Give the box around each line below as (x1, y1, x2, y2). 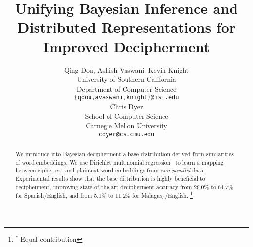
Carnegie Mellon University (86, 120, 167, 131)
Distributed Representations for (17, 17, 236, 37)
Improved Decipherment (43, 36, 210, 56)
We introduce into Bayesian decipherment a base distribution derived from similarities (15, 150, 234, 158)
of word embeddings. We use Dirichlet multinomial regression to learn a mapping (15, 158, 224, 166)
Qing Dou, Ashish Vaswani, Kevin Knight (64, 64, 189, 75)
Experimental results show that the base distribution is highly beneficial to (15, 174, 205, 183)
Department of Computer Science (76, 83, 177, 94)
